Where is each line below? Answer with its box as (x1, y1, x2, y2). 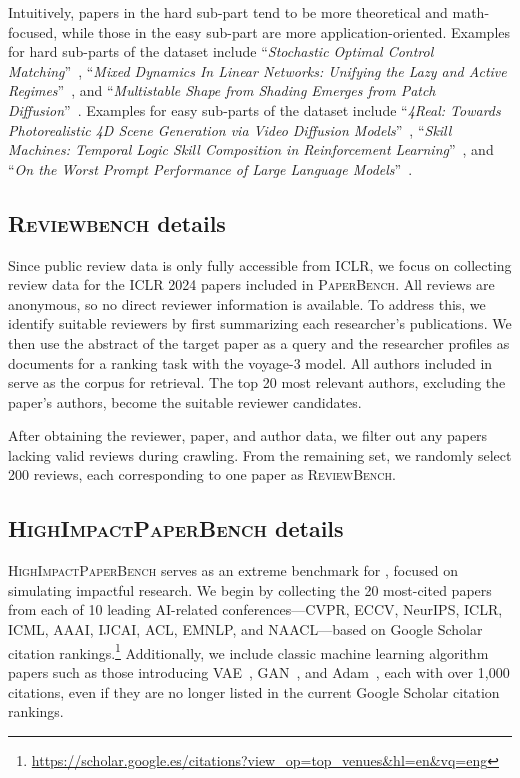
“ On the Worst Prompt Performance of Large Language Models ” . (8, 158, 413, 179)
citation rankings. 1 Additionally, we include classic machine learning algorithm (8, 639, 489, 663)
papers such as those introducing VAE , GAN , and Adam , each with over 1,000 (8, 661, 510, 682)
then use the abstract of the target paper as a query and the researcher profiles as (8, 332, 510, 353)
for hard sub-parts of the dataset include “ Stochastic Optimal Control (8, 41, 434, 62)
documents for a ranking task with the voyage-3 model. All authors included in (8, 352, 493, 373)
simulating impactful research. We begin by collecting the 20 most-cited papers (8, 579, 492, 600)
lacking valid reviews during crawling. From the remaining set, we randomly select (8, 444, 512, 465)
